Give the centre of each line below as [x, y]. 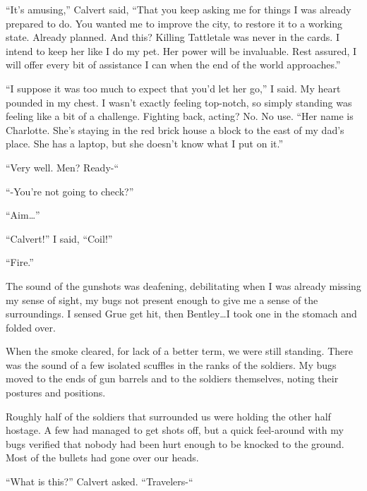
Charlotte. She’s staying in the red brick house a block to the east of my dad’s [175, 129]
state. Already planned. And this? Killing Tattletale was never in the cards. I [173, 37]
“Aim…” [23, 215]
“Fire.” [20, 262]
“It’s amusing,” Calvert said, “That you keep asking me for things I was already [179, 9]
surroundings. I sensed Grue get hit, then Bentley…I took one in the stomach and [181, 314]
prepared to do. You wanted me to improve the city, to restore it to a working [174, 23]
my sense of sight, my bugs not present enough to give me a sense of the [162, 299]
